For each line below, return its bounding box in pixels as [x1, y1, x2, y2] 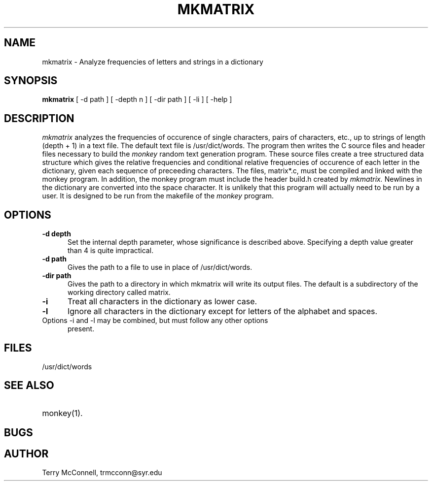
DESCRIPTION [4, 112, 74, 125]
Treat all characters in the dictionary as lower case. [67, 296, 257, 307]
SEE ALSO [4, 379, 54, 392]
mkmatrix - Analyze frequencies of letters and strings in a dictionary [42, 57, 263, 66]
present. [68, 324, 95, 333]
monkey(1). [42, 408, 83, 418]
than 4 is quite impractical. [68, 246, 154, 255]
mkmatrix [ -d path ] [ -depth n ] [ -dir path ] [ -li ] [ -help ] [42, 95, 232, 104]
